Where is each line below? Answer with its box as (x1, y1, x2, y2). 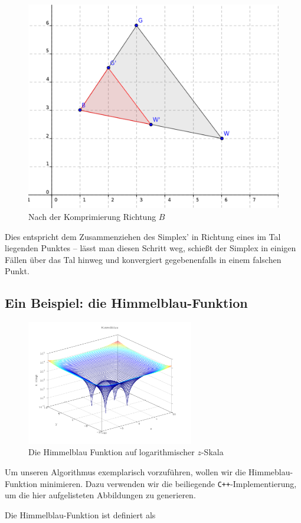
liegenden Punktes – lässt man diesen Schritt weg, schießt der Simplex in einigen (5, 242, 296, 254)
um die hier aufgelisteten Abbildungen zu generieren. (5, 489, 196, 501)
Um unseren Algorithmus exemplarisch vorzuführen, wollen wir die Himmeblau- (5, 465, 293, 478)
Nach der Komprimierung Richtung (28, 210, 156, 222)
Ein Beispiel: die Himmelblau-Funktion (5, 294, 248, 312)
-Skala (201, 446, 224, 458)
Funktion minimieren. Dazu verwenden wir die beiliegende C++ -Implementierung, (5, 477, 297, 489)
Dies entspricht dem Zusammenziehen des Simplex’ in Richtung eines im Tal (5, 230, 281, 242)
